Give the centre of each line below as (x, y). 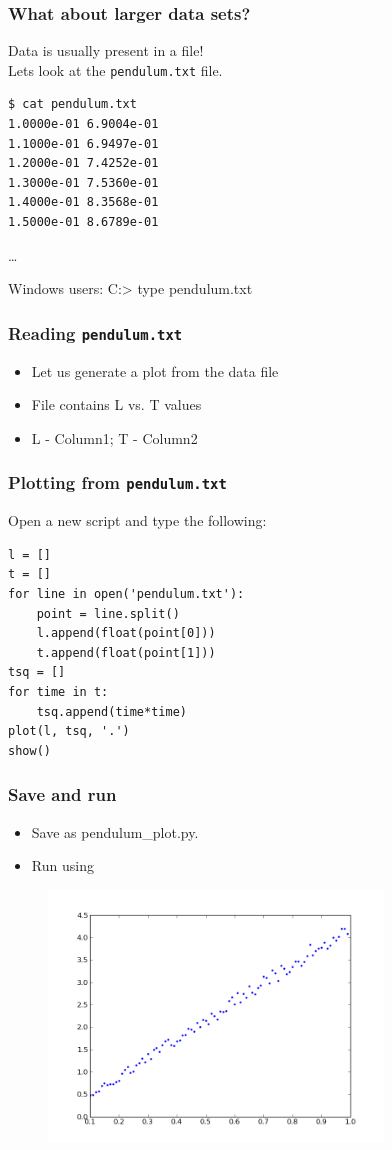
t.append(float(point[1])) (126, 652)
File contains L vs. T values (116, 404)
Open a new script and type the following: (137, 520)
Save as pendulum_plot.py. (115, 831)
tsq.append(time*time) (111, 711)
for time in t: (58, 691)
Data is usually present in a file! (106, 50)
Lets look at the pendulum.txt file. (115, 69)
